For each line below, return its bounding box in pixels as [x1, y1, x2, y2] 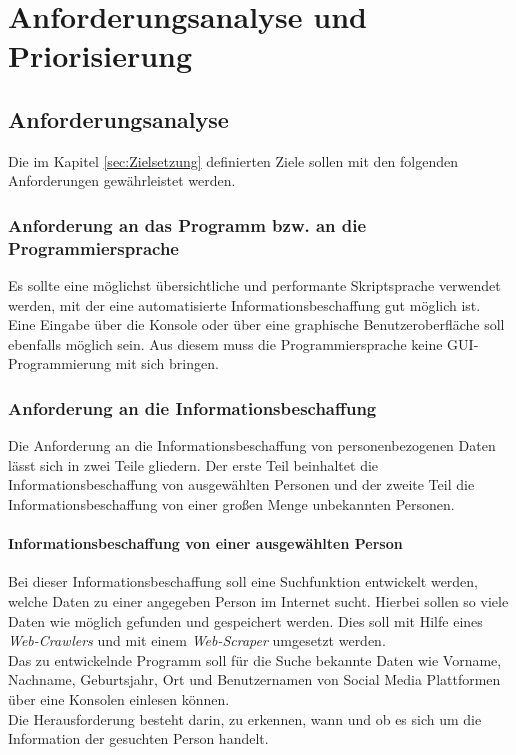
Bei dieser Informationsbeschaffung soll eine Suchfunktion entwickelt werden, [8, 571, 479, 592]
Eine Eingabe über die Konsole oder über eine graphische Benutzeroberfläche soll [8, 314, 505, 335]
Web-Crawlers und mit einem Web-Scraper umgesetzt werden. [8, 630, 386, 651]
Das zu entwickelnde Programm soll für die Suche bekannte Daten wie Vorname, [8, 649, 502, 670]
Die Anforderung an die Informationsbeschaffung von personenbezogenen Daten [8, 435, 496, 456]
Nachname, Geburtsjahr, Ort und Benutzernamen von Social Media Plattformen [8, 669, 501, 690]
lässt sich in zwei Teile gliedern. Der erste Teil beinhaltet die [8, 454, 379, 475]
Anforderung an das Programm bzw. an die [8, 212, 367, 237]
